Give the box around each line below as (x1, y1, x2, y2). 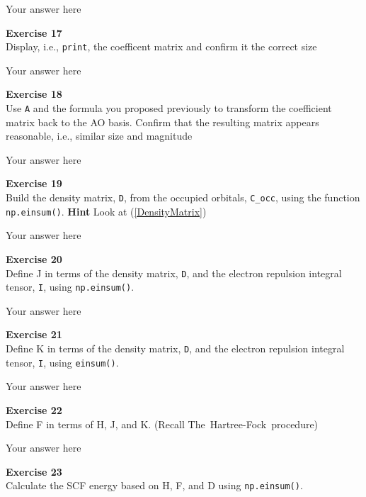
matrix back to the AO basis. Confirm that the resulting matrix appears (6, 114, 319, 129)
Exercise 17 (6, 25, 62, 40)
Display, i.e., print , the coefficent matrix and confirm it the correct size (6, 39, 317, 54)
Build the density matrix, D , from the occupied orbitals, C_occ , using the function (6, 190, 360, 205)
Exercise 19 (6, 176, 62, 191)
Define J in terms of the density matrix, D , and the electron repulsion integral (6, 265, 342, 280)
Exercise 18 (6, 86, 62, 101)
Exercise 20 (6, 251, 62, 266)
